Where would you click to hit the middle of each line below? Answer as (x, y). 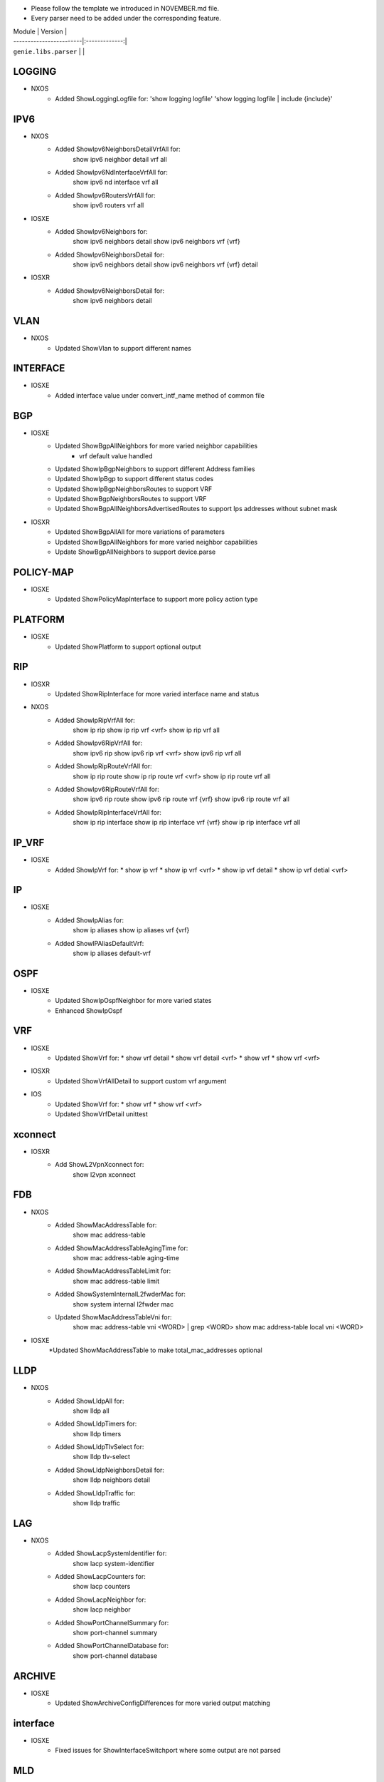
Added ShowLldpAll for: (90, 1401)
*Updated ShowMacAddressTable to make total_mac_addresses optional (155, 1350)
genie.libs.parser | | (49, 51)
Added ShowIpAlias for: (90, 920)
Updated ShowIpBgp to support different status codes (134, 479)
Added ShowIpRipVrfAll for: (95, 720)
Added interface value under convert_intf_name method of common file (160, 395)
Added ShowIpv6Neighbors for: (101, 231)
